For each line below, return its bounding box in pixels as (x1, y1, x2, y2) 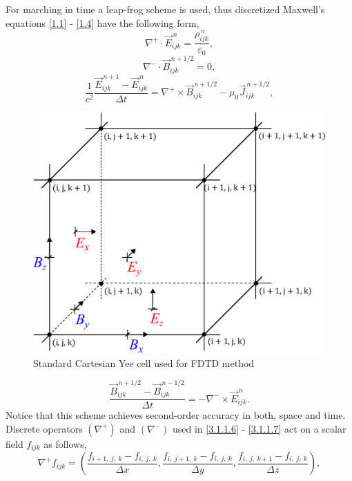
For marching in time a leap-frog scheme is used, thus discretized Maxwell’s (6, 2, 325, 16)
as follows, (43, 436, 87, 451)
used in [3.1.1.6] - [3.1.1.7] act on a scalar (173, 421, 346, 435)
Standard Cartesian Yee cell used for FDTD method (33, 355, 255, 370)
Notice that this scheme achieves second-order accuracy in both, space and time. (6, 408, 346, 422)
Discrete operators (6, 421, 83, 435)
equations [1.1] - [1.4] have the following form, (6, 15, 199, 30)
